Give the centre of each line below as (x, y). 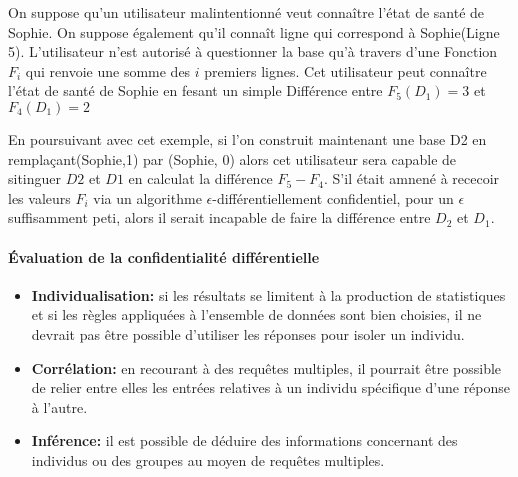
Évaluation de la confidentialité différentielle (164, 256)
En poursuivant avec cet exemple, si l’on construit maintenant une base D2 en (247, 138)
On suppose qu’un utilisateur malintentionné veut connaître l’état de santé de (246, 12)
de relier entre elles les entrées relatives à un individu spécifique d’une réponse (271, 387)
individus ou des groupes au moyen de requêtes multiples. (208, 459)
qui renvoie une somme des (108, 70)
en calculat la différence (200, 178)
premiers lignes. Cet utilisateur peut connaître (345, 70)
